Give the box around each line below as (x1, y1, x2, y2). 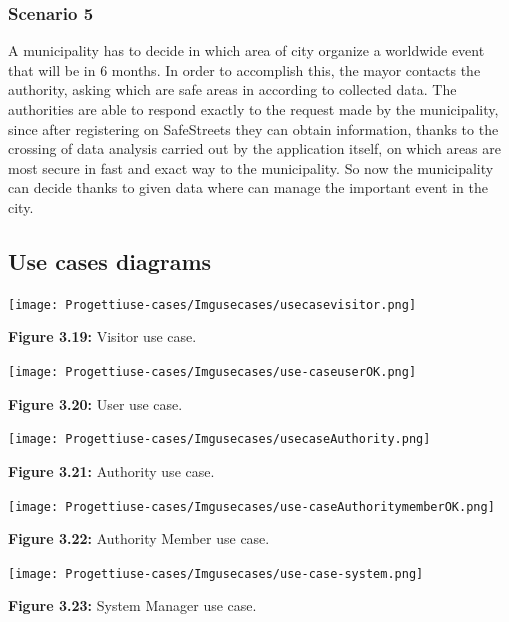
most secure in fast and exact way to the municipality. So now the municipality (8, 157, 494, 178)
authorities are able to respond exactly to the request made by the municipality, (8, 99, 499, 119)
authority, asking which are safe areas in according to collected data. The (8, 79, 457, 100)
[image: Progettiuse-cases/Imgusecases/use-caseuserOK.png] (8, 365, 417, 380)
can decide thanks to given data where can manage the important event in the (8, 177, 489, 198)
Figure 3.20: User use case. (8, 393, 183, 414)
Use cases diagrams (8, 245, 212, 276)
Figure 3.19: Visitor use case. (8, 326, 197, 347)
